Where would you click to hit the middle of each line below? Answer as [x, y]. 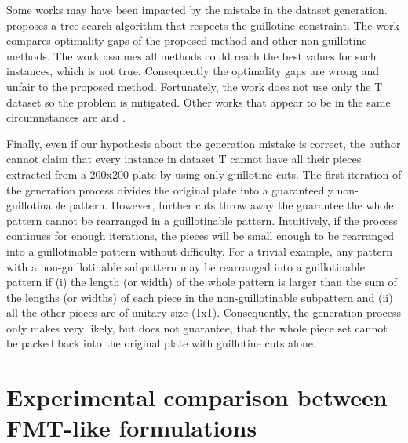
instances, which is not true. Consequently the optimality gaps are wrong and [193, 71]
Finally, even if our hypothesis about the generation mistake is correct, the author [204, 143]
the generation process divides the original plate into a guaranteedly [170, 189]
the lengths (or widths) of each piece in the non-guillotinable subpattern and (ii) [200, 297]
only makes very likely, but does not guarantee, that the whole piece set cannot [197, 327]
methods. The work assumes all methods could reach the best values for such [191, 55]
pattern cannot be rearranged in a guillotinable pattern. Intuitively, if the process [202, 220]
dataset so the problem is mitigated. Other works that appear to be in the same [199, 102]
